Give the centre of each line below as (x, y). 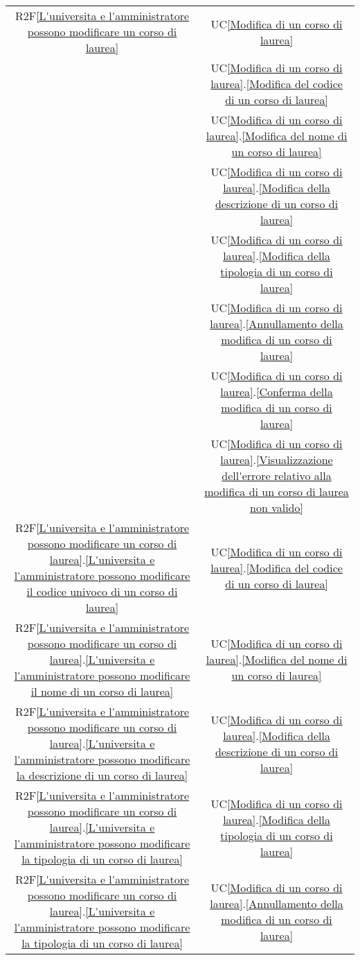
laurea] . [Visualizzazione (277, 460)
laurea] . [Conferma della (277, 392)
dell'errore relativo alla (277, 475)
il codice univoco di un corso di (102, 591)
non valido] (277, 507)
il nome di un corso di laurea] (102, 691)
